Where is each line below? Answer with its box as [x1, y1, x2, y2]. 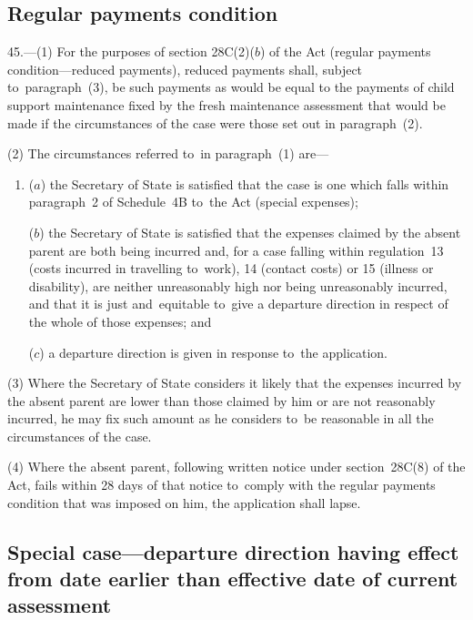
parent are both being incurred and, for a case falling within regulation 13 [28, 240, 444, 259]
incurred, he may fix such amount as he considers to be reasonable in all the [7, 409, 434, 428]
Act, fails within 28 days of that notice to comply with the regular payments [7, 475, 436, 494]
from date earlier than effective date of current [7, 564, 458, 593]
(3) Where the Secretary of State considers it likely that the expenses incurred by [7, 373, 462, 392]
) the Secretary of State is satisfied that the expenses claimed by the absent [39, 222, 461, 241]
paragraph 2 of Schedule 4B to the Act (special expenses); [28, 192, 358, 211]
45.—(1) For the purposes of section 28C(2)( [7, 42, 255, 61]
